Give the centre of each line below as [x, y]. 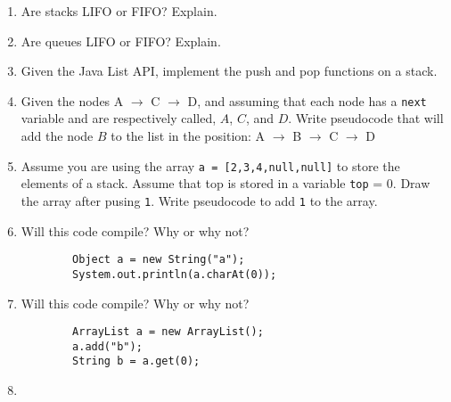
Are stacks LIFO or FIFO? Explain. [119, 11]
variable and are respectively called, [119, 118]
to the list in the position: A [188, 136]
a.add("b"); [107, 346]
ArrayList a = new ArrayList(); [168, 332]
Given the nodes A [72, 100]
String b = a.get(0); [136, 361]
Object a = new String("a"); [159, 260]
